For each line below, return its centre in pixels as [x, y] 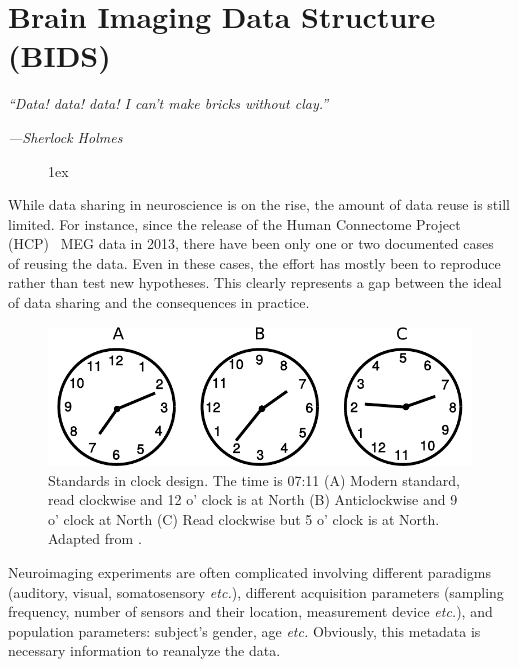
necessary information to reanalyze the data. [144, 650]
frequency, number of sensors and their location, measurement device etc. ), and [250, 611]
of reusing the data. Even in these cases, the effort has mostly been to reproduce [254, 262]
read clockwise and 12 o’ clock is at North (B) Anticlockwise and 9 [253, 499]
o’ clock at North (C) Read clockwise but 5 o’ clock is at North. [244, 518]
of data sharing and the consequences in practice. [159, 302]
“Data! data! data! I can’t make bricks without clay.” [168, 103]
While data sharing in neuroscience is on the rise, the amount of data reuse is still [259, 204]
